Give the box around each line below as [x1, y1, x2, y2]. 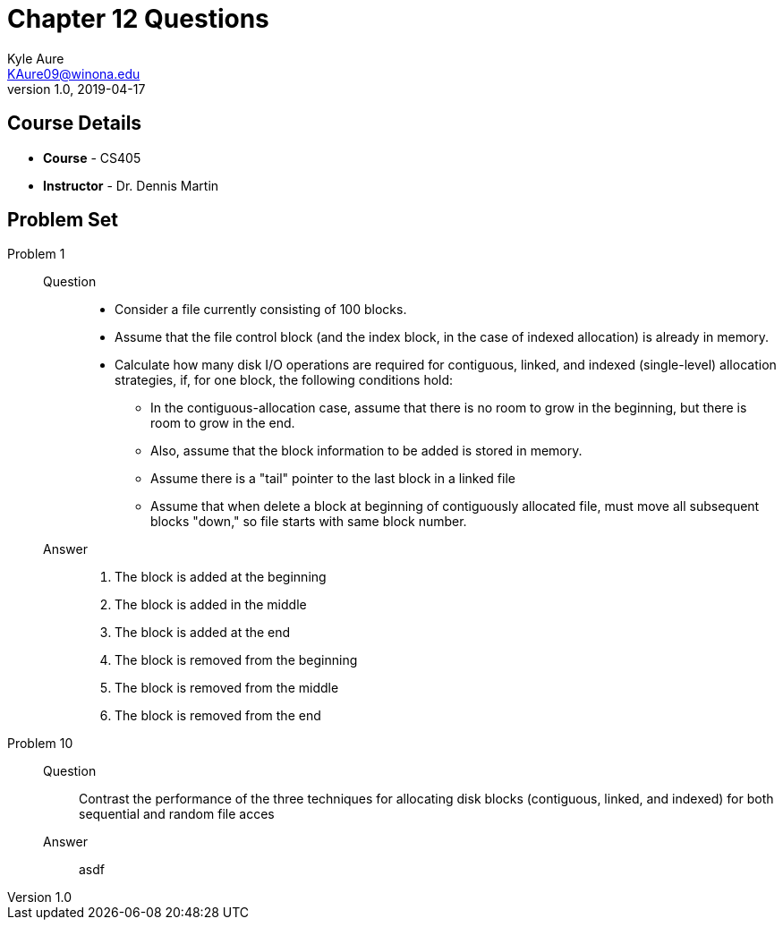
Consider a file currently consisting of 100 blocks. [115, 302, 407, 318]
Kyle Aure [7, 50, 64, 66]
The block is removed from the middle [115, 680, 339, 696]
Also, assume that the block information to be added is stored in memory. [150, 443, 583, 459]
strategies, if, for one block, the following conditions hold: [115, 372, 454, 388]
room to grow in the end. [150, 415, 295, 431]
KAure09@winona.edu [7, 65, 140, 81]
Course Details [7, 112, 142, 135]
